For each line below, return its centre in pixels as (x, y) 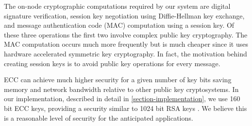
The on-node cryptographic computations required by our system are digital (117, 6)
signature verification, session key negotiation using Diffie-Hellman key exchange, (124, 15)
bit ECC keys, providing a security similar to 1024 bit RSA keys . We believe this (126, 108)
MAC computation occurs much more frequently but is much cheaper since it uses (126, 44)
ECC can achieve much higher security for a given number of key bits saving (118, 80)
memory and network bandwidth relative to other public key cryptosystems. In (121, 89)
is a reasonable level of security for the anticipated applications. (99, 117)
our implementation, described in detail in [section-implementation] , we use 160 (122, 99)
